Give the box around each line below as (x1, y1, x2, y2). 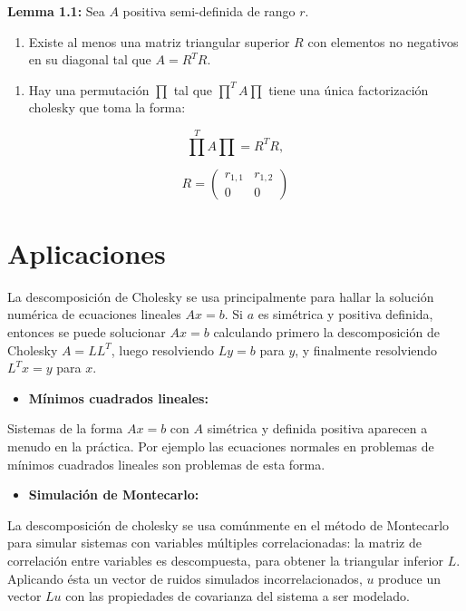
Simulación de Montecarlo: (28, 485, 199, 504)
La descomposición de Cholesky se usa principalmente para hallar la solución (7, 286, 434, 305)
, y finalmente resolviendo (295, 340, 438, 359)
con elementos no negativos (307, 32, 459, 51)
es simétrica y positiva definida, (257, 305, 433, 324)
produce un (378, 568, 442, 587)
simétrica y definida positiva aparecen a (207, 419, 428, 438)
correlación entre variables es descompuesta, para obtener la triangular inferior (7, 551, 443, 570)
